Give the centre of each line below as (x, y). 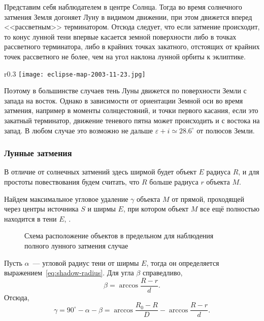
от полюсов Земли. (226, 130)
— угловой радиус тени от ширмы (86, 262)
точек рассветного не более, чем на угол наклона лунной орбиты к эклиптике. (125, 56)
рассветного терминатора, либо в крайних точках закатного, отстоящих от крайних (132, 46)
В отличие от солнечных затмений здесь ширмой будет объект (100, 172)
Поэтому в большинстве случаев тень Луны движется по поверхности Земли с (125, 91)
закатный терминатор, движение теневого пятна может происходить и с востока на (132, 120)
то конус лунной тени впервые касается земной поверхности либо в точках (120, 36)
